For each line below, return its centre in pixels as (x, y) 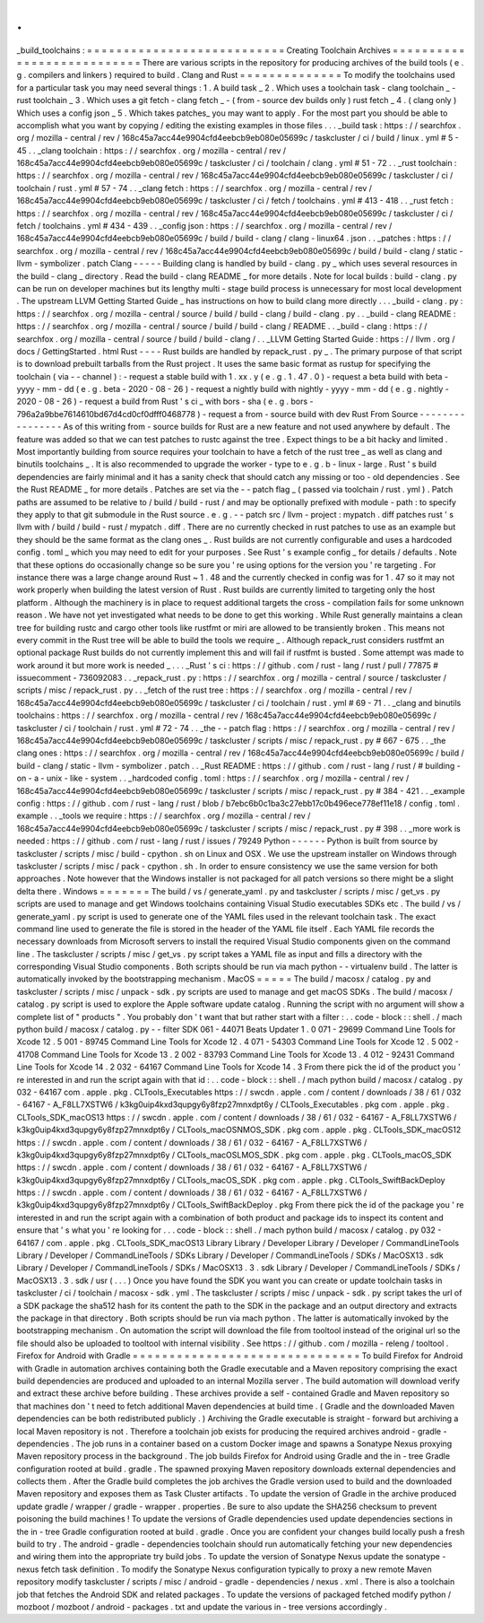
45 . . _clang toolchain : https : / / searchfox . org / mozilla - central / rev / (151, 150)
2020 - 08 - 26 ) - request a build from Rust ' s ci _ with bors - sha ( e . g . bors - (165, 401)
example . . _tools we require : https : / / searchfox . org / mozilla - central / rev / (164, 816)
